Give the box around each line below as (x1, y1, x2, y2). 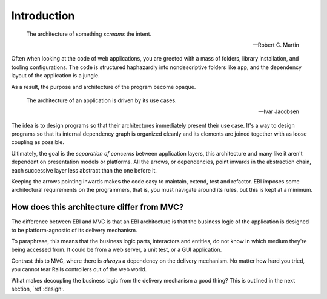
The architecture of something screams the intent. (26, 30, 152, 38)
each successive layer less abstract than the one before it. (11, 166, 157, 174)
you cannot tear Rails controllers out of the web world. (11, 266, 147, 273)
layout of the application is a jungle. (11, 72, 100, 79)
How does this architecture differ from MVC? (11, 202, 184, 212)
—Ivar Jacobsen (258, 108, 299, 115)
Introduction (11, 9, 75, 22)
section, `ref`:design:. (11, 285, 65, 293)
